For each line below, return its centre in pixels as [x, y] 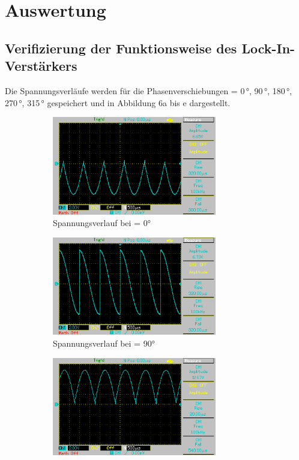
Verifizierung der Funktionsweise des [121, 48]
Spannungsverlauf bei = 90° [104, 343]
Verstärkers [41, 66]
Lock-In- [268, 48]
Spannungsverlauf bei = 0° [102, 223]
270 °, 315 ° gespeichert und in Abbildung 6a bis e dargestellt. [118, 102]
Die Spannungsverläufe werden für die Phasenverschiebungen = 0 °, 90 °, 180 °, [149, 90]
